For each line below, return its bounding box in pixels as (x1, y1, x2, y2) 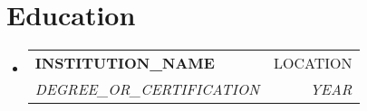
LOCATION (274, 52, 353, 74)
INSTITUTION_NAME (34, 52, 215, 74)
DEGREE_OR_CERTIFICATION (34, 79, 260, 100)
